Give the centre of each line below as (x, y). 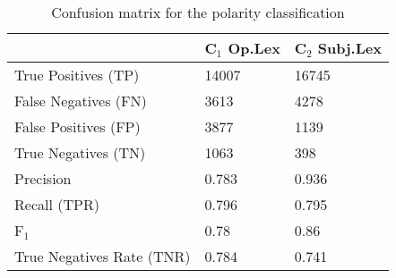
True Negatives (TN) (80, 152)
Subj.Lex (349, 48)
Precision (43, 178)
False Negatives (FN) (81, 101)
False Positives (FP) (77, 126)
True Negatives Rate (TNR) (103, 256)
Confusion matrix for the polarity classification (198, 12)
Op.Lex (254, 48)
